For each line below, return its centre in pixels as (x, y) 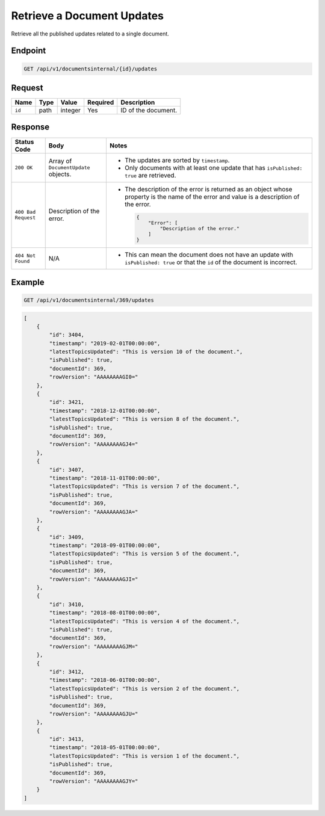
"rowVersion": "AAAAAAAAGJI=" (94, 579)
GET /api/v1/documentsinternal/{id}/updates (91, 69)
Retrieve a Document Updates (87, 16)
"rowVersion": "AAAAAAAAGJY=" (94, 781)
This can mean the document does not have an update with (209, 255)
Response (30, 127)
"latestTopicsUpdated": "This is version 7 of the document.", (144, 487)
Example (28, 282)
